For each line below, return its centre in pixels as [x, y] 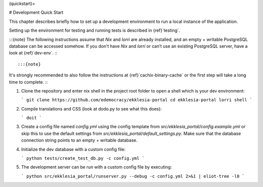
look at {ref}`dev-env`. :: [33, 53]
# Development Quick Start [36, 13]
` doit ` [32, 118]
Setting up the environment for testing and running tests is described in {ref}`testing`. [94, 30]
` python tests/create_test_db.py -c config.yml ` [83, 159]
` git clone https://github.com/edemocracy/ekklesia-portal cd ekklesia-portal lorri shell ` [137, 100]
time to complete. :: [28, 82]
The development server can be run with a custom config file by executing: [97, 167]
